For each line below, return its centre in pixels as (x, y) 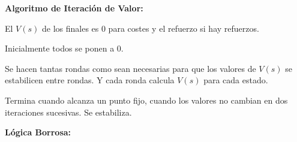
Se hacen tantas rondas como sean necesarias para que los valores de (130, 68)
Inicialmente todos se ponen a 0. (64, 48)
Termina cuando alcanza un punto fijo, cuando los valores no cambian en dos (146, 100)
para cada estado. (236, 80)
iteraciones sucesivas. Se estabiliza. (68, 112)
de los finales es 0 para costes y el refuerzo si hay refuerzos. (150, 28)
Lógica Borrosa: (38, 132)
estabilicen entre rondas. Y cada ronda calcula (90, 80)
